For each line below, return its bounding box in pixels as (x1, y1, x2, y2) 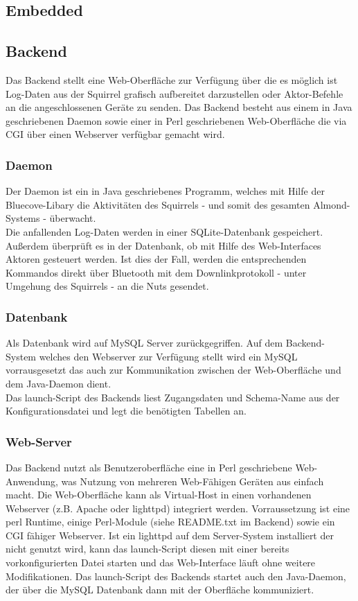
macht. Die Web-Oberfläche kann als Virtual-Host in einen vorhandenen (6, 487, 312, 502)
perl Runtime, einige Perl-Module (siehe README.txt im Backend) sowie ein (6, 514, 335, 529)
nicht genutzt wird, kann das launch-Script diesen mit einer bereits (6, 541, 289, 556)
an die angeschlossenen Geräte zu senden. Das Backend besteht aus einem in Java (6, 100, 352, 114)
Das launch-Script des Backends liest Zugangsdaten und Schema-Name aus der (6, 390, 340, 404)
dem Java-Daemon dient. (6, 376, 111, 390)
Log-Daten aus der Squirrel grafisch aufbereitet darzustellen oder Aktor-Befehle (6, 86, 343, 101)
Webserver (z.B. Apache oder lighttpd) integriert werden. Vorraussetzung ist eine (6, 500, 350, 515)
